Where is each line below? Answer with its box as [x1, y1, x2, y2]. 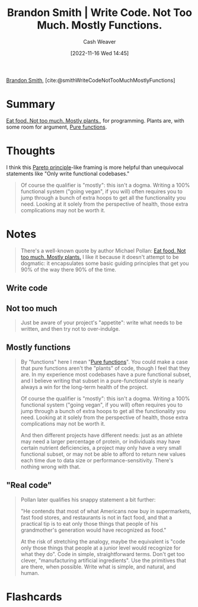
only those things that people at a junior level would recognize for [20, 544, 181, 551]
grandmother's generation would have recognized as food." [20, 526, 167, 533]
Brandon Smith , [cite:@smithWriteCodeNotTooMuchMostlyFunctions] [6, 76, 175, 84]
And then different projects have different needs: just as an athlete [20, 432, 183, 439]
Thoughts [6, 144, 55, 158]
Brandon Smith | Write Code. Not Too [7, 6, 193, 20]
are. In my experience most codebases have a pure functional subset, [20, 370, 191, 378]
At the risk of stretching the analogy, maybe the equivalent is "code [20, 538, 186, 545]
